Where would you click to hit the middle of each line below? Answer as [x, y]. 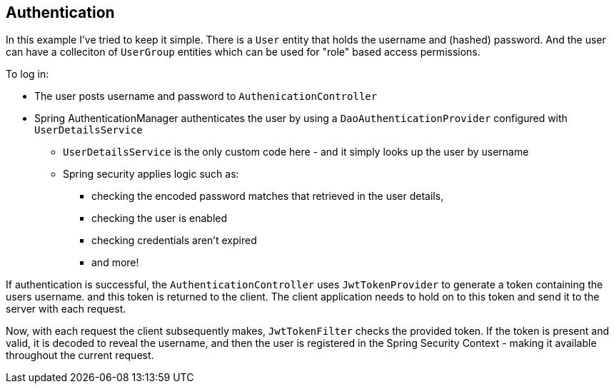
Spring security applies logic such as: [151, 174]
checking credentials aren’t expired [174, 241]
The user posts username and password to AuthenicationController [206, 96]
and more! [115, 263]
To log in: [27, 74]
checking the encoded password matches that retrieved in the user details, [268, 196]
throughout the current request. [80, 355]
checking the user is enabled [160, 218]
